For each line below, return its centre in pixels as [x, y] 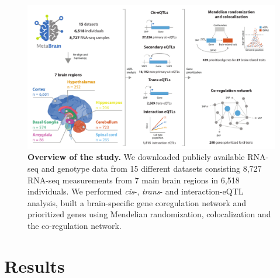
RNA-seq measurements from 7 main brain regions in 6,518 [134, 180]
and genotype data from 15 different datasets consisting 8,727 [151, 168]
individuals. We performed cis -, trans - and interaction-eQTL [136, 191]
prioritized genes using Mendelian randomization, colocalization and [149, 214]
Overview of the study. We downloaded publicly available [136, 157]
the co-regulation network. [75, 225]
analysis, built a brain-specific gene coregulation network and [137, 202]
